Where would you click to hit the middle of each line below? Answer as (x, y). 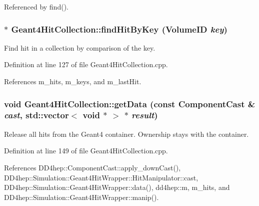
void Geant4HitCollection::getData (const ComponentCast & (130, 104)
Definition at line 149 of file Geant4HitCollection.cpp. (86, 151)
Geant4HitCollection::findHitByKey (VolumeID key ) (119, 29)
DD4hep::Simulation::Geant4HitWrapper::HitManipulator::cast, (101, 177)
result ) (145, 115)
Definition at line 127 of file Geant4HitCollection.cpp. (86, 64)
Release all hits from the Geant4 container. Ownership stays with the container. (126, 134)
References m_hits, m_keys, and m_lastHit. (73, 81)
